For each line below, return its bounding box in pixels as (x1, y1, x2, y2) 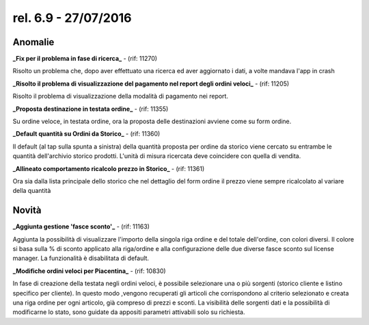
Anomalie (12, 36, 55, 48)
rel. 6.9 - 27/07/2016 (12, 10, 133, 25)
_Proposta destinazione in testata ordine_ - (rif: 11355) (12, 105, 169, 113)
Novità (12, 205, 42, 216)
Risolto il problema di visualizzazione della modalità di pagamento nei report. (12, 92, 229, 101)
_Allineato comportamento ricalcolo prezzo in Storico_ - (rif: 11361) (12, 164, 205, 172)
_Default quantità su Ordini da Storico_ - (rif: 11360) (12, 130, 161, 138)
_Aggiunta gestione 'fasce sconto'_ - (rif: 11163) (12, 222, 150, 231)
